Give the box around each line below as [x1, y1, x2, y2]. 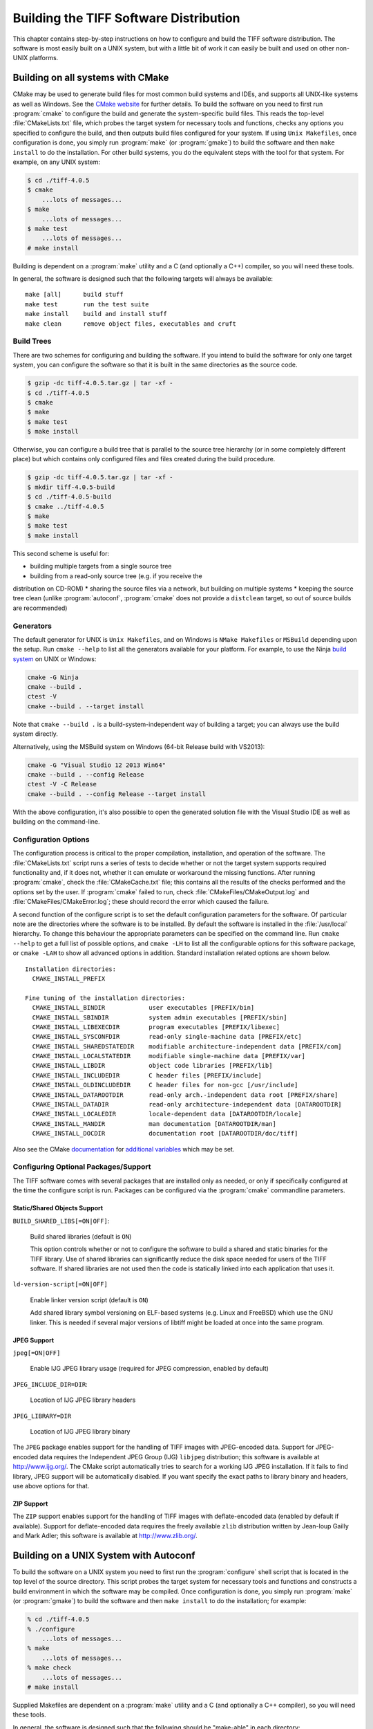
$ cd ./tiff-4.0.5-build [27, 493, 112, 501]
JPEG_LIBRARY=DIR [12, 1412, 72, 1420]
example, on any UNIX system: [12, 158, 100, 166]
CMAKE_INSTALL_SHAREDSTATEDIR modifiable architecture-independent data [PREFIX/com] [32, 1042, 342, 1051]
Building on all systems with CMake [12, 72, 169, 84]
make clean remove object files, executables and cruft [25, 320, 236, 328]
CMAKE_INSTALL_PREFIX [32, 974, 106, 982]
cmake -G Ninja [27, 673, 79, 681]
